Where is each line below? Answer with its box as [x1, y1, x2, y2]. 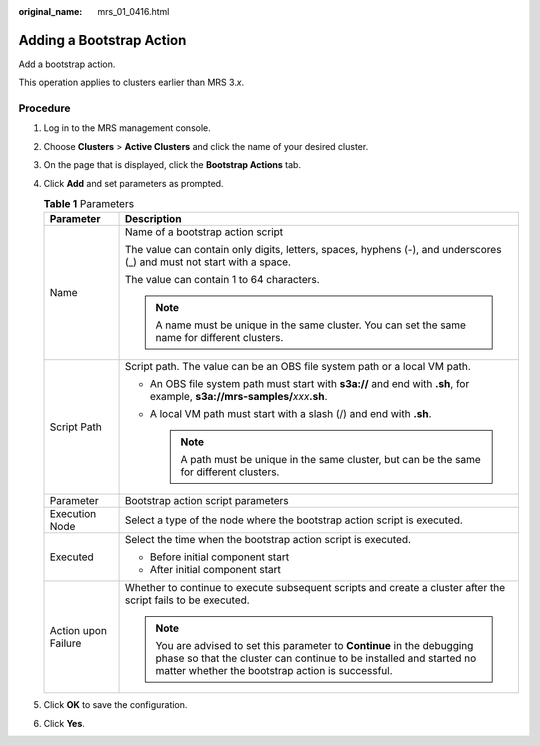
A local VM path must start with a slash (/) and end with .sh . [149, 407, 432, 421]
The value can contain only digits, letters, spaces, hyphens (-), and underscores [124, 243, 502, 257]
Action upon [49, 624, 107, 638]
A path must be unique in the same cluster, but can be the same [180, 453, 482, 467]
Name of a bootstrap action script [124, 225, 284, 239]
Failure [49, 636, 82, 650]
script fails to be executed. [124, 593, 250, 607]
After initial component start [149, 563, 282, 577]
